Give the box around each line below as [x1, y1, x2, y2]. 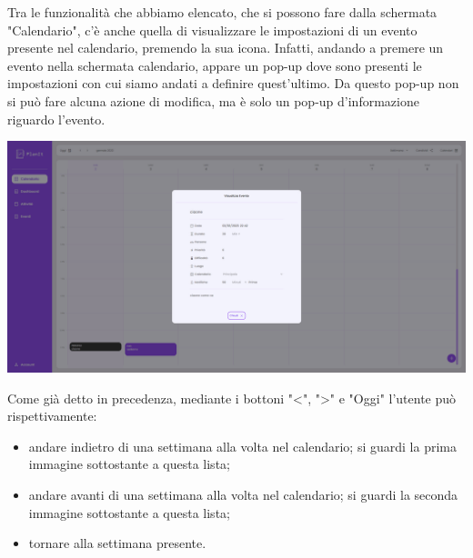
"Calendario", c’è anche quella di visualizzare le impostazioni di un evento [7, 20, 418, 39]
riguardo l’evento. [7, 109, 106, 128]
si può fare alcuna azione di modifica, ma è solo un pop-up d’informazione [7, 91, 419, 110]
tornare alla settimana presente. [28, 533, 206, 553]
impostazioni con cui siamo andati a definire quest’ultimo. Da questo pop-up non [7, 74, 459, 93]
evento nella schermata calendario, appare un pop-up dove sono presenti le [7, 55, 422, 75]
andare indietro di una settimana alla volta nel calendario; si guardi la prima [28, 436, 457, 455]
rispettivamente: [7, 406, 97, 425]
